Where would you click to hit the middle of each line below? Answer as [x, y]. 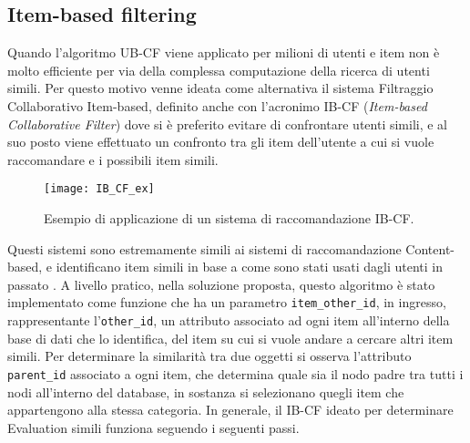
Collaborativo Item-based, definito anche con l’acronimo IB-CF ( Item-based [217, 105]
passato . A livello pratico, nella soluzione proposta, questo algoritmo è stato [221, 284]
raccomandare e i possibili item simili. [113, 159]
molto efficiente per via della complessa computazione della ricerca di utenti [219, 70]
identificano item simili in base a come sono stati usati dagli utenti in [249, 267]
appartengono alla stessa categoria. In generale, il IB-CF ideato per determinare [230, 410]
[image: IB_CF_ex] [99, 189]
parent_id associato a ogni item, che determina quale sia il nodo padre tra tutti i [235, 373]
